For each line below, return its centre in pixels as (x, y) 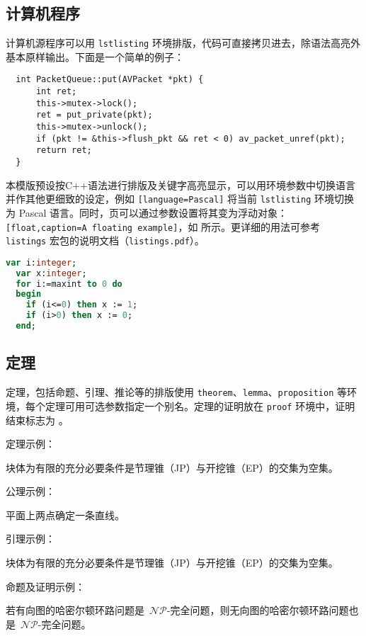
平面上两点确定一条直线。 (65, 515)
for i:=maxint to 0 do (69, 284)
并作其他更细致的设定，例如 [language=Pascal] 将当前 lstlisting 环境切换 (180, 199)
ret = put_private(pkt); (94, 115)
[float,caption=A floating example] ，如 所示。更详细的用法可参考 (163, 226)
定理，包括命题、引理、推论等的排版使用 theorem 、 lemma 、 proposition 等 (177, 392)
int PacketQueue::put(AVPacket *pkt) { (110, 80)
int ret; (56, 92)
